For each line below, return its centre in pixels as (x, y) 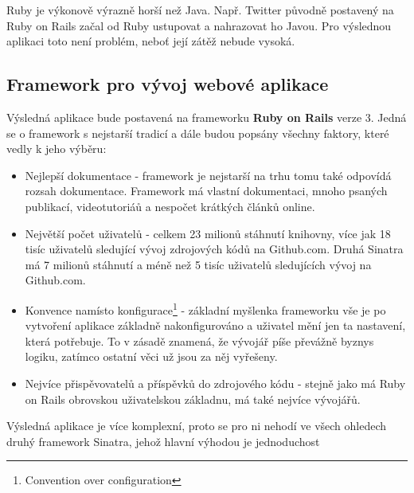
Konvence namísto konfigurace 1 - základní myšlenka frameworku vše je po (205, 308)
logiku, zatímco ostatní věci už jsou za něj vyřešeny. (151, 356)
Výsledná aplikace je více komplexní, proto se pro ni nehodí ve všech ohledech (197, 426)
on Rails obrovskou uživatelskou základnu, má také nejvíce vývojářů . (193, 399)
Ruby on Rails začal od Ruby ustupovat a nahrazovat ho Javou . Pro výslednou (199, 25)
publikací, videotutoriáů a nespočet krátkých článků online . (170, 206)
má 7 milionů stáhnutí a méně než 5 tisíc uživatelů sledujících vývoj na (198, 264)
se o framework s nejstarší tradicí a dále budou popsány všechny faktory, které (198, 133)
